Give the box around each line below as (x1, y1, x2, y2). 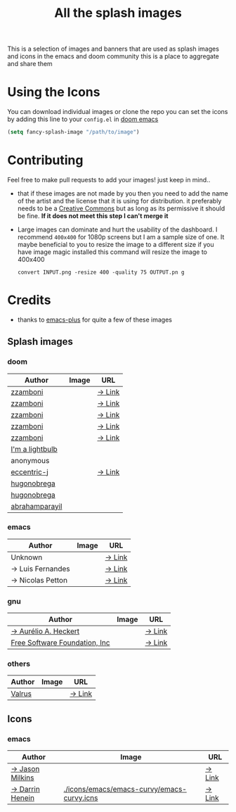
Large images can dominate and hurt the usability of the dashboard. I (17, 225, 218, 234)
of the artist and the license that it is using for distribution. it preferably (17, 196, 222, 205)
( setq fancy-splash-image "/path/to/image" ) (7, 129, 140, 136)
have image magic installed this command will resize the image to (17, 248, 207, 256)
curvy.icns (63, 793, 98, 803)
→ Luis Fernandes (11, 564, 70, 573)
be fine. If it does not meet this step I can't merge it (17, 211, 169, 220)
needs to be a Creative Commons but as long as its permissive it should (17, 204, 225, 212)
